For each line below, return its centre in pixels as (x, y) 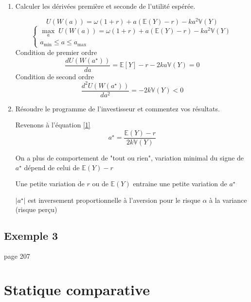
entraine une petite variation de (180, 184)
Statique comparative (77, 289)
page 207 (17, 256)
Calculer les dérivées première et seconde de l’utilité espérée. (105, 6)
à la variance (228, 200)
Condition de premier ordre (56, 52)
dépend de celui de (52, 167)
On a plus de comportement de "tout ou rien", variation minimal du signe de (130, 158)
